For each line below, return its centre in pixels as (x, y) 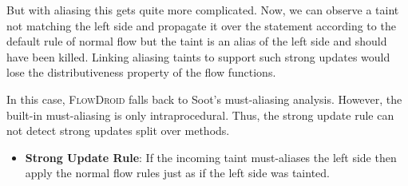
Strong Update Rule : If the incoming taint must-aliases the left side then (211, 157)
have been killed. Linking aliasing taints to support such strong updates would (198, 56)
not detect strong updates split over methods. (118, 131)
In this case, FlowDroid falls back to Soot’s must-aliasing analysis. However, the (204, 99)
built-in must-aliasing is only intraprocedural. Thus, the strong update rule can (200, 115)
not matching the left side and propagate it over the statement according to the (201, 25)
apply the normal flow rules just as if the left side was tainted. (177, 173)
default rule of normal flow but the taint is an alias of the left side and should (197, 41)
